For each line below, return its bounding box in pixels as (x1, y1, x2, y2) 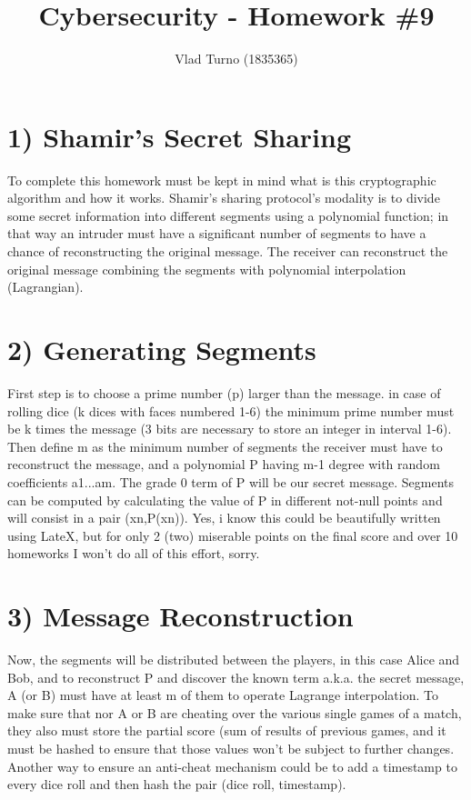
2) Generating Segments (7, 331, 316, 367)
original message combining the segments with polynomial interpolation (7, 259, 406, 278)
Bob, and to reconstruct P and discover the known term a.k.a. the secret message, (7, 667, 465, 686)
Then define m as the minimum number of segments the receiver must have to (7, 436, 443, 455)
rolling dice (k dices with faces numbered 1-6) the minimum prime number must (7, 401, 455, 420)
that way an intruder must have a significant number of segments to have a (7, 224, 426, 243)
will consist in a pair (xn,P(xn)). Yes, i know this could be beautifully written (7, 508, 441, 527)
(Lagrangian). (7, 277, 84, 296)
